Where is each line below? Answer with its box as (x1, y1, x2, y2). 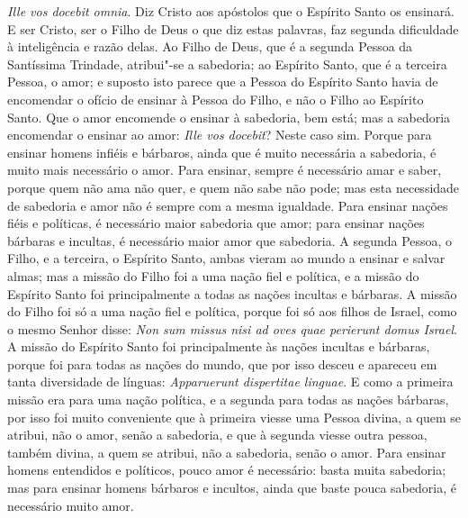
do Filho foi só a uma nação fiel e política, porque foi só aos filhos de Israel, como (7, 302, 457, 321)
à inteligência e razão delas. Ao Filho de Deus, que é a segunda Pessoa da (7, 37, 413, 56)
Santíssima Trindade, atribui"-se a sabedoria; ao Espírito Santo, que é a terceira (7, 54, 447, 73)
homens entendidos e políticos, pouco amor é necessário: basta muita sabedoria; (7, 460, 446, 479)
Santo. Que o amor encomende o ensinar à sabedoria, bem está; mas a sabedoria (7, 107, 451, 126)
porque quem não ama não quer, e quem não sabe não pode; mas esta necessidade (7, 177, 460, 196)
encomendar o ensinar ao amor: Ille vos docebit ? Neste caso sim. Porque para (7, 125, 432, 144)
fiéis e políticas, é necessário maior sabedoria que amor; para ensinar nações (7, 214, 425, 232)
